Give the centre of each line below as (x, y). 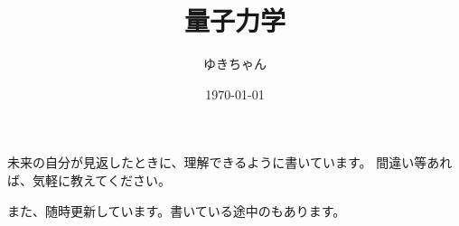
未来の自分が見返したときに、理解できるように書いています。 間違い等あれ (230, 162)
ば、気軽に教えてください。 (89, 179)
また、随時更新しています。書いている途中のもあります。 (177, 210)
